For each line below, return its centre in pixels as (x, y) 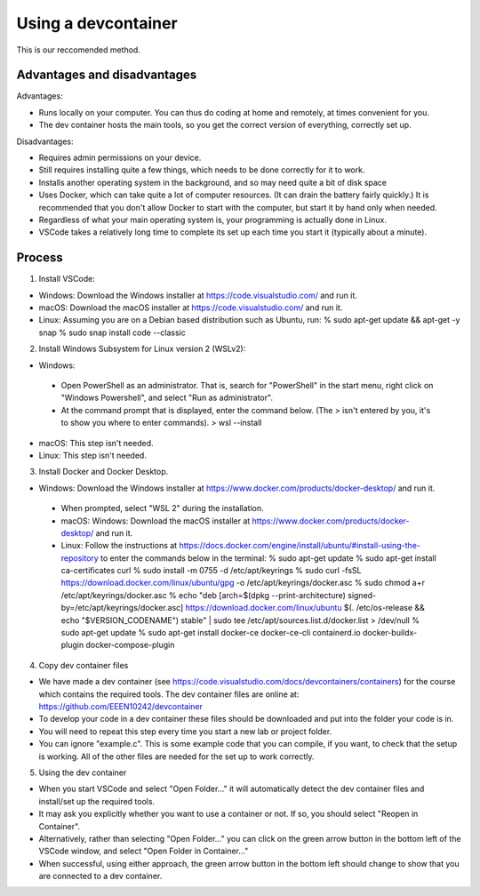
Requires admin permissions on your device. (120, 158)
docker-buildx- (390, 633)
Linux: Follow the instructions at (119, 546)
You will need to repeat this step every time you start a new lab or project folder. (185, 731)
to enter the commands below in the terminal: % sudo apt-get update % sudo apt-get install (269, 558)
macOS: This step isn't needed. (96, 443)
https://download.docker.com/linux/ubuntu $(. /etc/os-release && (305, 608)
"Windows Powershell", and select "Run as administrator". (167, 398)
